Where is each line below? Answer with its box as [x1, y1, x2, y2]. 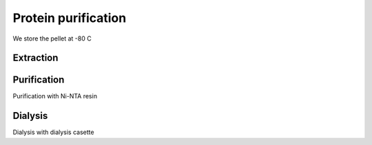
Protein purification [12, 10, 127, 25]
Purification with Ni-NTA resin [12, 92, 98, 100]
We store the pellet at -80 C [12, 34, 92, 43]
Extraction [12, 52, 59, 64]
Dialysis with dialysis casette [12, 128, 94, 137]
